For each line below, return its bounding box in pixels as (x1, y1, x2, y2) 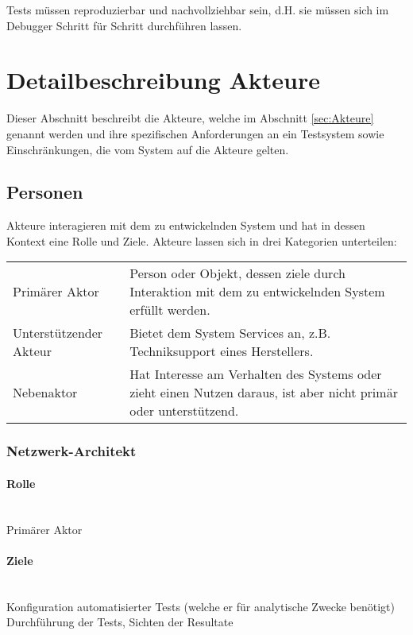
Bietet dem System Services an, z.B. (129, 323, 331, 343)
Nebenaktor (13, 383, 78, 402)
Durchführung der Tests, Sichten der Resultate (6, 614, 234, 630)
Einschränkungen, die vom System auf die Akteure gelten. (6, 141, 289, 157)
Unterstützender (13, 323, 103, 343)
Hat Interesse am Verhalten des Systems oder (129, 365, 382, 384)
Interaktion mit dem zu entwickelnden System (129, 282, 385, 301)
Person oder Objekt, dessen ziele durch (129, 264, 345, 283)
